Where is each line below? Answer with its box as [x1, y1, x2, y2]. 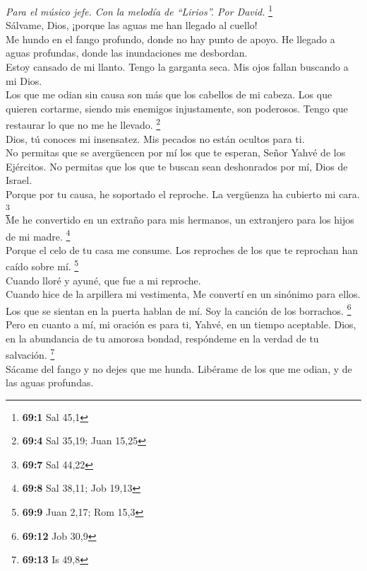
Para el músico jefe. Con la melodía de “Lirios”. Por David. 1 [6, 2, 273, 18]
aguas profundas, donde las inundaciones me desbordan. [6, 45, 248, 60]
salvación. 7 [6, 345, 55, 362]
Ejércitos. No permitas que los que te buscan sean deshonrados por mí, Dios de [6, 158, 348, 173]
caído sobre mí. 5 [6, 257, 79, 274]
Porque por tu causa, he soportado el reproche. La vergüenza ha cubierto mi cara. [6, 187, 360, 202]
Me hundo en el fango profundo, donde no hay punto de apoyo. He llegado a [6, 31, 335, 46]
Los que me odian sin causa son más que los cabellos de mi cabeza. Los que [6, 87, 332, 102]
